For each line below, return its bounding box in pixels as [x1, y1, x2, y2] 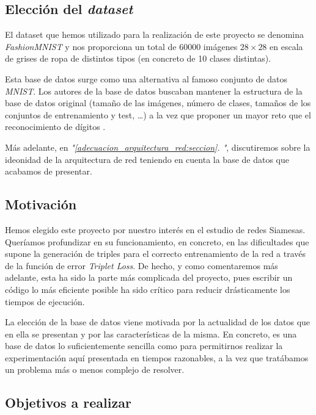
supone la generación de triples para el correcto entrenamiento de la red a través [5, 247, 306, 260]
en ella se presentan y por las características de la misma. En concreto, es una [5, 327, 297, 340]
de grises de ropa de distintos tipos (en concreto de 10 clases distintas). [5, 52, 271, 65]
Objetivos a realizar [5, 393, 131, 412]
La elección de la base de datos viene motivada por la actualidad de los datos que [5, 316, 310, 328]
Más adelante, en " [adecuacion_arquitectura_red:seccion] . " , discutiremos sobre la [5, 140, 310, 153]
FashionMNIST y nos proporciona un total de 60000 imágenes [5, 40, 238, 52]
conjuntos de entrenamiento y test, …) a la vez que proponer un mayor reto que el [5, 108, 311, 121]
